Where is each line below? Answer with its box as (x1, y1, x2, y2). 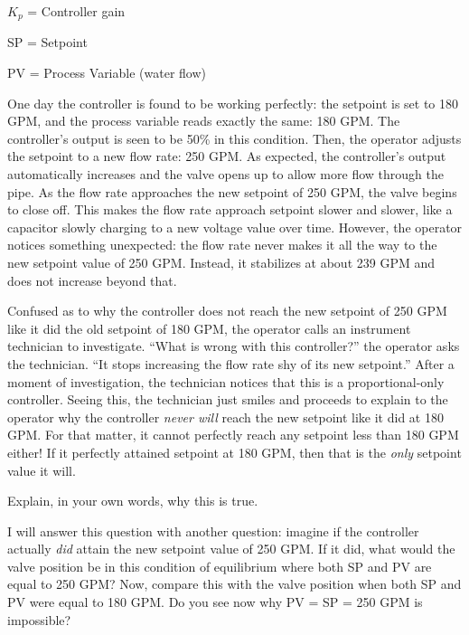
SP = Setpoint (7, 33, 88, 52)
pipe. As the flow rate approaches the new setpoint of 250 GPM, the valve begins (7, 182, 457, 201)
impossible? (7, 610, 71, 629)
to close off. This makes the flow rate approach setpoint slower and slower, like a (7, 200, 453, 219)
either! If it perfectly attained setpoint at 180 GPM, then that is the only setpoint (7, 442, 462, 461)
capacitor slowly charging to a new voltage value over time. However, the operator (7, 217, 463, 236)
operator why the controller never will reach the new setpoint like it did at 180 (7, 407, 444, 426)
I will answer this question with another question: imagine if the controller (7, 521, 419, 540)
